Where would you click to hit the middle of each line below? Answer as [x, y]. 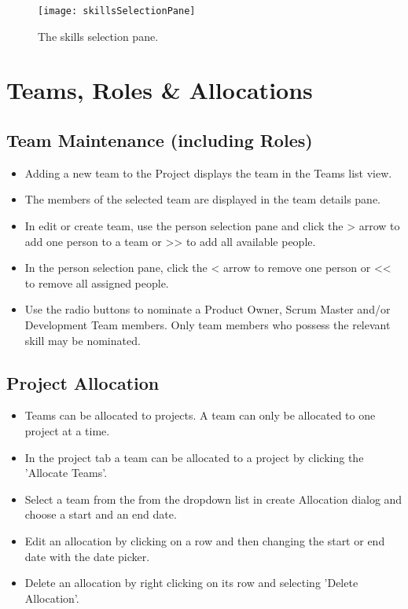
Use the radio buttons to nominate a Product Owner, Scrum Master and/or [208, 309]
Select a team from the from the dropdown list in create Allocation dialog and [213, 499]
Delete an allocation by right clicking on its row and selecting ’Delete [191, 583]
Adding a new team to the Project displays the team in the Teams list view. [208, 172]
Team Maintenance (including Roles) [160, 140]
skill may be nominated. [83, 340]
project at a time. [67, 430]
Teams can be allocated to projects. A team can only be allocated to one [200, 415]
